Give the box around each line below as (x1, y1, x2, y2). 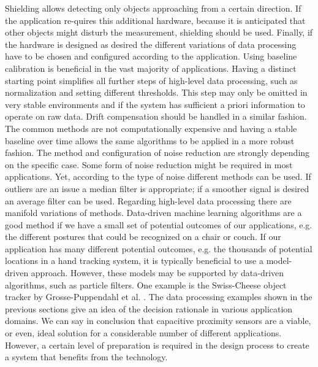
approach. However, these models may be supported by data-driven (31, 266, 284, 279)
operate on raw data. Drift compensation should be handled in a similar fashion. (5, 110, 307, 123)
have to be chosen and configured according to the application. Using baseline (5, 50, 297, 63)
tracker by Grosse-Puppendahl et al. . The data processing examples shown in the (5, 290, 312, 303)
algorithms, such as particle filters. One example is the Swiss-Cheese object (5, 278, 287, 291)
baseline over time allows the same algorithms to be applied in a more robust (5, 134, 295, 147)
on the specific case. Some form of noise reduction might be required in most (5, 158, 293, 171)
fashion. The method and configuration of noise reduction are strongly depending (5, 146, 310, 159)
